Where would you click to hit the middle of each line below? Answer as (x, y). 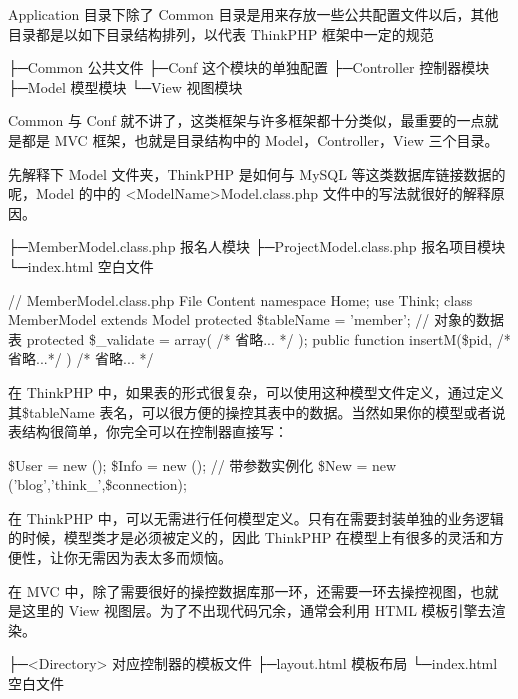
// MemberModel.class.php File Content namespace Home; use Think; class (240, 299)
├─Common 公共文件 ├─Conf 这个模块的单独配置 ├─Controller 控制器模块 (249, 67)
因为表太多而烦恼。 (168, 557)
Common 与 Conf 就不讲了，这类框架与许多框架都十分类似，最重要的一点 (246, 120)
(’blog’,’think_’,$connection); (97, 484)
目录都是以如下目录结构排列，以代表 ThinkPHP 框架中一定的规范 (221, 33)
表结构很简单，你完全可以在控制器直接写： (148, 431)
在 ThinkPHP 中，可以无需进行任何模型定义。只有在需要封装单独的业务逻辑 (256, 517)
